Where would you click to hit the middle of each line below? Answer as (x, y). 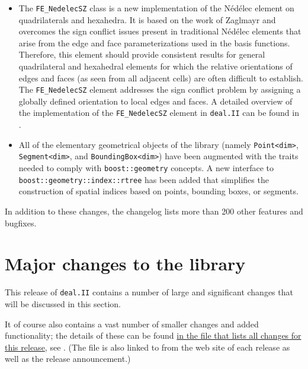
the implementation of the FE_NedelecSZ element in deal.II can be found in (159, 113)
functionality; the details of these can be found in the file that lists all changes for (153, 335)
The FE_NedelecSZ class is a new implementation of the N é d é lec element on (156, 8)
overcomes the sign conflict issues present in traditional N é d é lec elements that (160, 31)
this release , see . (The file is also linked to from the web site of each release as (147, 347)
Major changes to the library (125, 264)
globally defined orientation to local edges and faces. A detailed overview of (155, 101)
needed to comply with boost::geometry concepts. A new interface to (146, 168)
